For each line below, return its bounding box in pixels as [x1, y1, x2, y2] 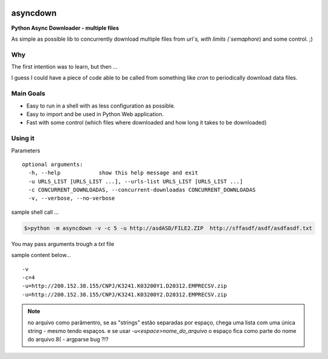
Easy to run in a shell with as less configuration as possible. [26, 102, 176, 109]
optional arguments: [22, 161, 83, 168]
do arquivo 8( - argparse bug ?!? [27, 336, 109, 343]
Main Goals [11, 89, 46, 98]
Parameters [11, 146, 41, 154]
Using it [11, 134, 35, 143]
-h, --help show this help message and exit [28, 169, 199, 176]
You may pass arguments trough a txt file [11, 240, 115, 247]
